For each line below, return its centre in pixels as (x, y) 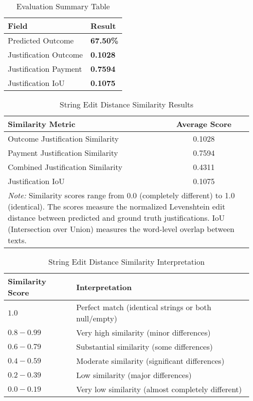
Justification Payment (45, 69)
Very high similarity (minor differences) (143, 332)
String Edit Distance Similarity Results (126, 104)
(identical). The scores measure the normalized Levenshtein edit (117, 206)
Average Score (204, 124)
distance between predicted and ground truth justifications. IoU (116, 218)
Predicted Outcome (41, 40)
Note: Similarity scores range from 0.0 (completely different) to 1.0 (121, 195)
